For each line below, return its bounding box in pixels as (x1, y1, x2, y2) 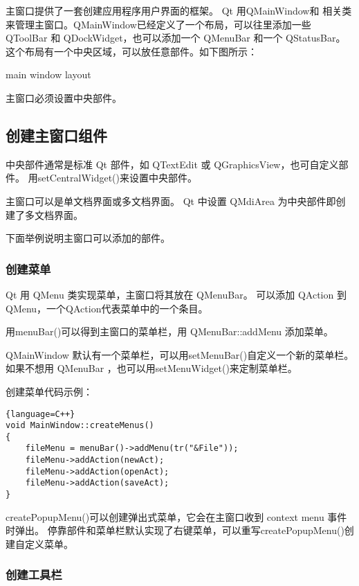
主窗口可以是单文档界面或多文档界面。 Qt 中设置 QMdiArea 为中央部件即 (6, 193, 336, 208)
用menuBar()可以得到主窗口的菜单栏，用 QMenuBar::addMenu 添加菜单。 (6, 324, 333, 339)
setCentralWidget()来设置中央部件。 (37, 170, 198, 185)
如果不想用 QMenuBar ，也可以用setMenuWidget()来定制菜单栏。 (6, 361, 297, 375)
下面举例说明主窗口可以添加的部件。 (6, 231, 170, 245)
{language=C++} (6, 409, 75, 419)
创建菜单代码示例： (6, 384, 93, 398)
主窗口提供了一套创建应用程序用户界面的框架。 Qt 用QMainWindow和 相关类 (6, 3, 352, 17)
